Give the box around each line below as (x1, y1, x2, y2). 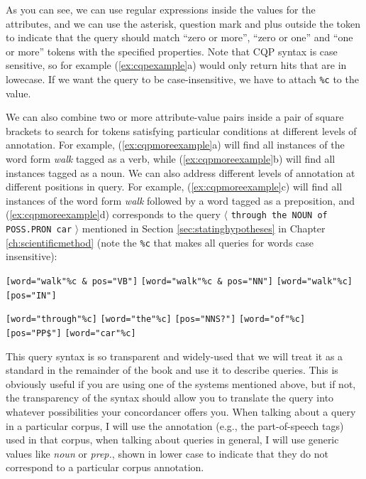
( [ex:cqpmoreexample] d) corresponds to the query (6, 207, 221, 222)
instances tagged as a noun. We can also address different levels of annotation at (6, 165, 355, 180)
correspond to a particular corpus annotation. (6, 460, 204, 475)
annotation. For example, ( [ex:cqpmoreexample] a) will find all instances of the (6, 137, 345, 152)
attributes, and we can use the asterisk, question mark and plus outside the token (6, 16, 360, 31)
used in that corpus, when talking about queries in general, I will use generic (6, 432, 339, 447)
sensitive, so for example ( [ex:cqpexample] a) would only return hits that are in (6, 58, 347, 72)
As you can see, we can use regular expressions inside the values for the (6, 2, 316, 16)
